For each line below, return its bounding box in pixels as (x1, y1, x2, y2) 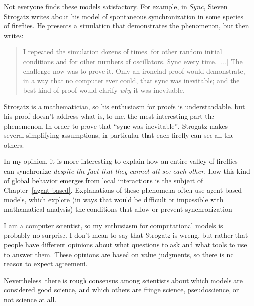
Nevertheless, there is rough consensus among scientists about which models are (4, 275, 243, 285)
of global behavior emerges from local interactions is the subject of (4, 175, 203, 185)
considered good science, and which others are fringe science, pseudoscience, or (4, 284, 239, 295)
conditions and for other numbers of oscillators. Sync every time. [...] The (23, 56, 243, 66)
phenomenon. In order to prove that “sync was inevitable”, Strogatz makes (4, 120, 228, 131)
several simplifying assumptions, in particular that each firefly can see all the (4, 130, 234, 140)
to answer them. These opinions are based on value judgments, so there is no (4, 249, 234, 259)
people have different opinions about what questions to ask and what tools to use (4, 240, 247, 250)
